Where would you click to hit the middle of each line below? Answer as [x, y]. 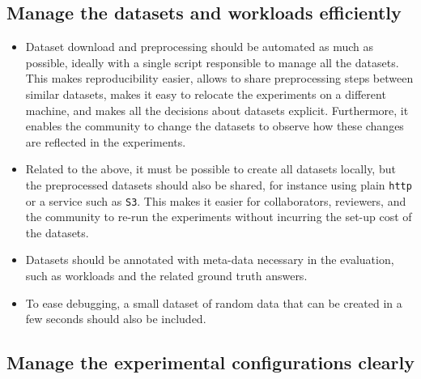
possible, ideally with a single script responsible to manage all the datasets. [212, 62]
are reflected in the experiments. [106, 141]
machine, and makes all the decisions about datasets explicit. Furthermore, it [217, 110]
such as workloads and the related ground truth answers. [166, 276]
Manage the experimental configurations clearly [210, 362]
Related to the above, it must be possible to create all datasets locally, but [210, 169]
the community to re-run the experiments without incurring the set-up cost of [219, 217]
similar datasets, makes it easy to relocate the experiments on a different [206, 94]
